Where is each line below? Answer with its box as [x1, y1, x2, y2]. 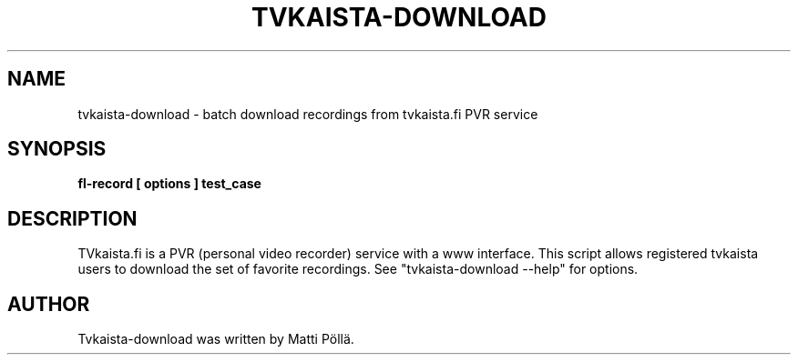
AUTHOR [7, 292, 90, 316]
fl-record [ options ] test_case [77, 176, 261, 192]
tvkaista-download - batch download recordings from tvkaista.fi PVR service [77, 106, 538, 122]
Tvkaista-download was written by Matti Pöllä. [77, 331, 354, 347]
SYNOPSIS [7, 137, 107, 161]
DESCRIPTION [7, 206, 138, 230]
